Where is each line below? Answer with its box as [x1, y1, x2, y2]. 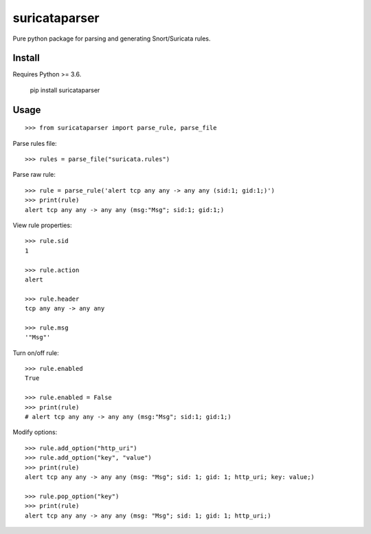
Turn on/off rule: [12, 348, 59, 357]
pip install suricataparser [30, 86, 100, 94]
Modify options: [12, 428, 58, 436]
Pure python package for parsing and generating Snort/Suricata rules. [12, 34, 211, 43]
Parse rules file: [12, 139, 58, 147]
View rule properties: [12, 221, 72, 229]
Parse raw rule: [12, 171, 56, 179]
